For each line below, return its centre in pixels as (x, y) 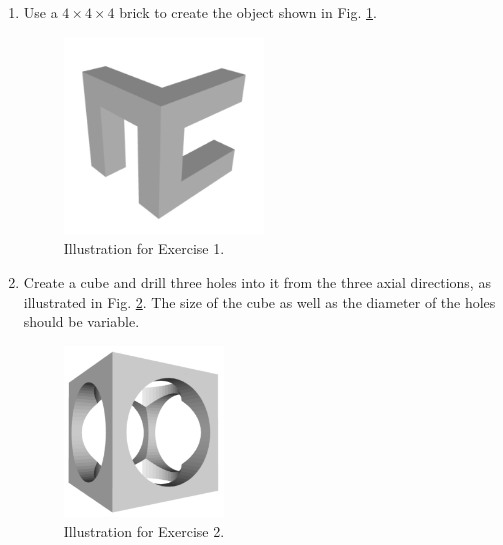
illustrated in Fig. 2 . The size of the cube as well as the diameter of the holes (259, 301)
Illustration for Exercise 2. (144, 530)
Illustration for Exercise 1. (144, 248)
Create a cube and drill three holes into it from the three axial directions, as (257, 282)
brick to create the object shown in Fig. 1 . (248, 12)
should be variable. (81, 321)
